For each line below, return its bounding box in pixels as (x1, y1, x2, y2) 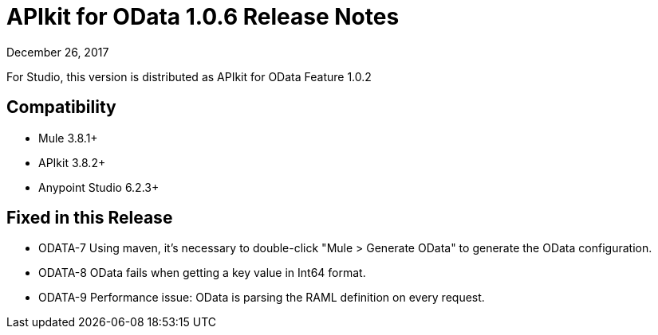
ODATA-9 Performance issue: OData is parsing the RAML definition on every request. (38, 290, 485, 305)
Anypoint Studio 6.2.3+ (38, 180, 160, 194)
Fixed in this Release (6, 208, 173, 228)
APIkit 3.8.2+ (38, 155, 106, 169)
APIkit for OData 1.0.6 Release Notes (6, 3, 400, 30)
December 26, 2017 (6, 45, 109, 59)
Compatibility (6, 97, 116, 118)
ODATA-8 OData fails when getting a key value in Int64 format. (38, 266, 366, 280)
